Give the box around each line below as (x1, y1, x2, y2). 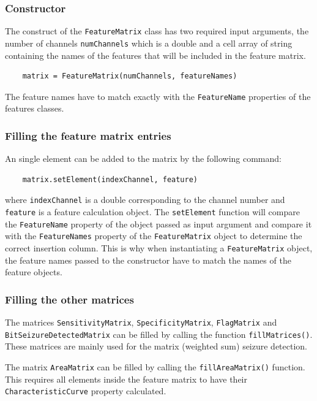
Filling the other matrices (5, 291, 134, 307)
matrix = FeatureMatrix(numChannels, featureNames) (22, 72, 237, 81)
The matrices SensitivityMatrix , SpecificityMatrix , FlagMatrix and (5, 316, 277, 329)
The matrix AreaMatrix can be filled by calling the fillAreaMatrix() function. (5, 360, 305, 373)
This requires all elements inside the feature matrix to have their (5, 372, 247, 385)
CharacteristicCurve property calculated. (5, 384, 166, 397)
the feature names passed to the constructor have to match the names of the (5, 253, 291, 266)
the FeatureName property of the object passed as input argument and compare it (5, 217, 312, 230)
